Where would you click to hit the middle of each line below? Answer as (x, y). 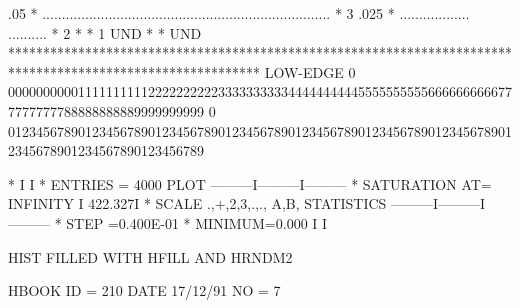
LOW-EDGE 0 (310, 71)
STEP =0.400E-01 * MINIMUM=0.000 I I (197, 222)
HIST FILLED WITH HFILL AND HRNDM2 (150, 256)
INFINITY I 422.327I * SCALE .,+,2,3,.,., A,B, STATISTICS (197, 203)
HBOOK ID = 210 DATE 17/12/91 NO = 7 (144, 290)
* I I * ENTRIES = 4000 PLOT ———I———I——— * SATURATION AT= (250, 183)
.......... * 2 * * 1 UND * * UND (105, 32)
